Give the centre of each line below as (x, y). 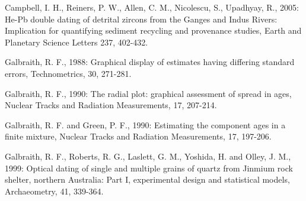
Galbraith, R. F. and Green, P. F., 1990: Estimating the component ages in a (145, 124)
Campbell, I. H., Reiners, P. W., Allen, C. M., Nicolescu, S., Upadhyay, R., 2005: (152, 7)
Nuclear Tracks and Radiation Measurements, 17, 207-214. (111, 105)
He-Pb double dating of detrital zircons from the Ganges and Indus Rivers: (141, 19)
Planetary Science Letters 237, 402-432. (76, 42)
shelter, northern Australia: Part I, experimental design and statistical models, (147, 179)
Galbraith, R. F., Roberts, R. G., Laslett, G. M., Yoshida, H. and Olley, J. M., (148, 156)
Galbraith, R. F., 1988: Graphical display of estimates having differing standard (150, 62)
